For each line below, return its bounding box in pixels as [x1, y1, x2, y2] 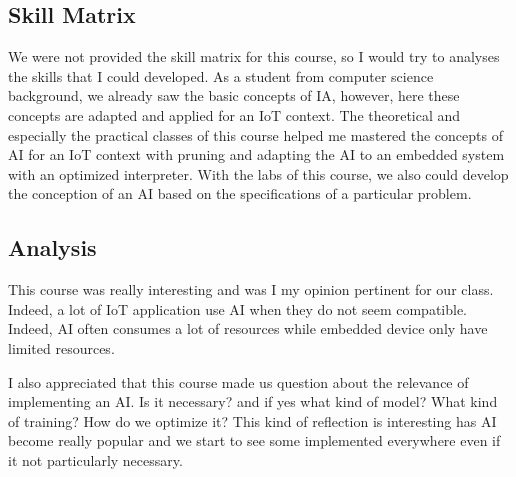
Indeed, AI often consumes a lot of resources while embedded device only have [8, 318, 488, 339]
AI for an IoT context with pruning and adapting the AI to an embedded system [8, 144, 505, 165]
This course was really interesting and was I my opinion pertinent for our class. [8, 279, 494, 300]
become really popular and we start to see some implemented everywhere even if [8, 430, 501, 451]
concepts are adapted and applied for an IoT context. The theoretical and [8, 104, 461, 125]
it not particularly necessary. [8, 449, 183, 470]
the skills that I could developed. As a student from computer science [8, 65, 434, 86]
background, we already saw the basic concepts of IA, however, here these [8, 85, 460, 106]
